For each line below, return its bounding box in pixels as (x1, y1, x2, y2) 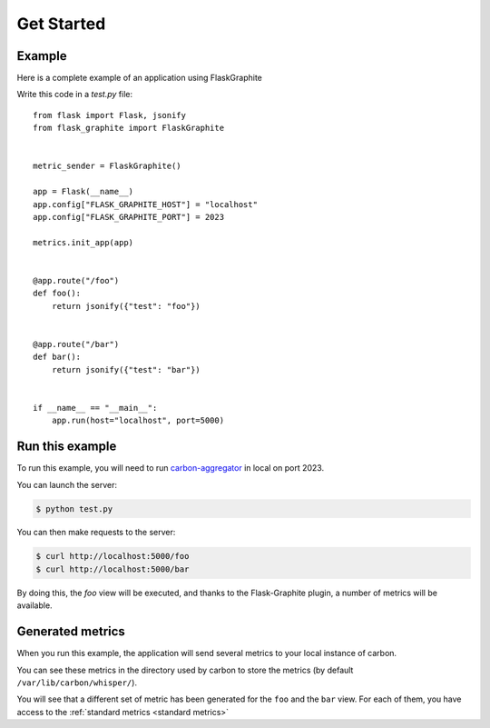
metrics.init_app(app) (33, 237, 134, 247)
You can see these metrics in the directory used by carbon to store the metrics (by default (16, 664, 354, 675)
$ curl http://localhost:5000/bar (35, 563, 190, 574)
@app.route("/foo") (33, 275, 120, 285)
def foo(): (33, 288, 82, 299)
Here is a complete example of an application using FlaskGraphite (16, 73, 263, 84)
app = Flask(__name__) (33, 186, 134, 197)
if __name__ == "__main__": (33, 403, 158, 413)
